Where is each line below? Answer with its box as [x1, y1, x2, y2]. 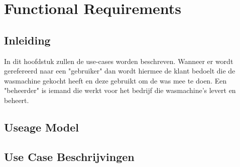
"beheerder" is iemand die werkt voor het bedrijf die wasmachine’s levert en [4, 85, 236, 95]
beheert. [4, 94, 29, 105]
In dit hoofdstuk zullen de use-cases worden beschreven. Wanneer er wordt [4, 55, 233, 66]
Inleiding [4, 32, 51, 47]
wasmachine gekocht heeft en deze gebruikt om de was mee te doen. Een [4, 75, 227, 85]
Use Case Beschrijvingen [4, 148, 135, 164]
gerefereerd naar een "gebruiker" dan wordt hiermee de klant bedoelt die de [4, 65, 235, 76]
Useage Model [4, 119, 79, 134]
